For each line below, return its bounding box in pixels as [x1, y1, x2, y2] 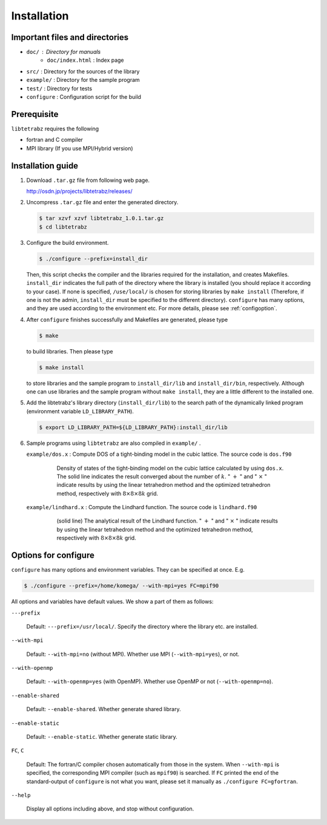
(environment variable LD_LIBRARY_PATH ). [26, 407, 134, 415]
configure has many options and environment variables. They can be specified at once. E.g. [11, 566, 245, 573]
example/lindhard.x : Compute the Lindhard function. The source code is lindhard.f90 [26, 504, 257, 511]
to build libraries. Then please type [26, 347, 113, 355]
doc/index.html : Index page [47, 56, 124, 64]
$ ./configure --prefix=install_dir [39, 255, 148, 262]
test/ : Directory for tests [26, 85, 93, 92]
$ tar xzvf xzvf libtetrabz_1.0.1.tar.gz [39, 215, 164, 222]
